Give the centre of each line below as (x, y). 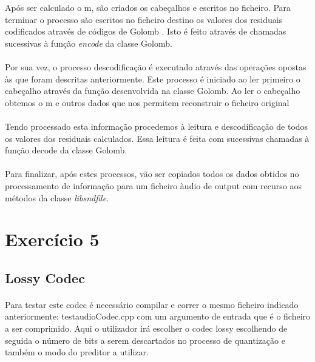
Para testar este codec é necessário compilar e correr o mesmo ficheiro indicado (152, 304)
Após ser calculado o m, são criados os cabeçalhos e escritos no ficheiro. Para (148, 7)
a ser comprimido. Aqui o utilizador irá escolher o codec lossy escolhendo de (146, 328)
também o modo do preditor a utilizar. (77, 352)
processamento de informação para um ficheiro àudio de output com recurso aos (153, 185)
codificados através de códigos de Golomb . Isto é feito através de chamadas (146, 31)
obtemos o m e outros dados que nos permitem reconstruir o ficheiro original (147, 102)
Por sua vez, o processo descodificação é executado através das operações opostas (156, 66)
